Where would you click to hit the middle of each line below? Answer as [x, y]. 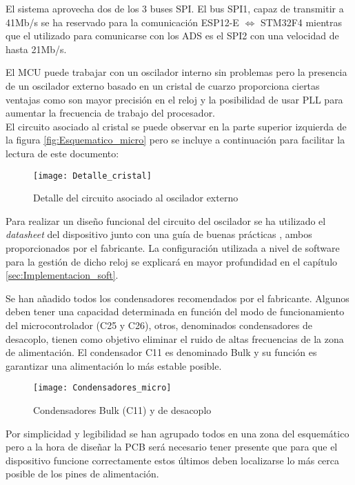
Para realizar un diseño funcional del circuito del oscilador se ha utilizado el [166, 220]
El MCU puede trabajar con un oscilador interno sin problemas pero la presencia [176, 72]
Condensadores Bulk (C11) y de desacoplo [122, 409]
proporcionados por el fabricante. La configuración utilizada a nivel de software [173, 247]
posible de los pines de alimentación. [82, 474]
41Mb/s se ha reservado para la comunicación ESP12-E [122, 22]
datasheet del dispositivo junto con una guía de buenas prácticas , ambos [159, 234]
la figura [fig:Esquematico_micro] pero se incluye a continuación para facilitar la [175, 140]
